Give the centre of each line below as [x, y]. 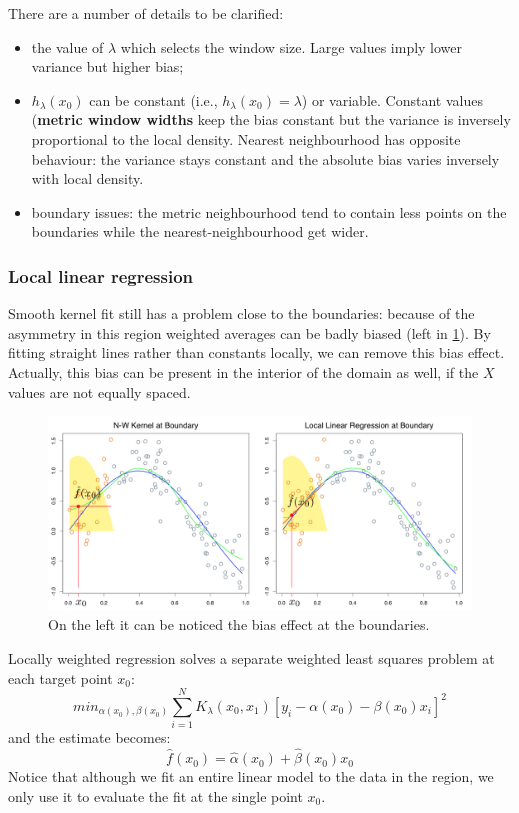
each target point [60, 677]
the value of [67, 46]
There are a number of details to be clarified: [146, 13]
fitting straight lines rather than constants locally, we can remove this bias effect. [256, 352]
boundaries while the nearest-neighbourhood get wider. [200, 231]
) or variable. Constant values [392, 99]
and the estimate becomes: [89, 737]
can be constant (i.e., [153, 99]
